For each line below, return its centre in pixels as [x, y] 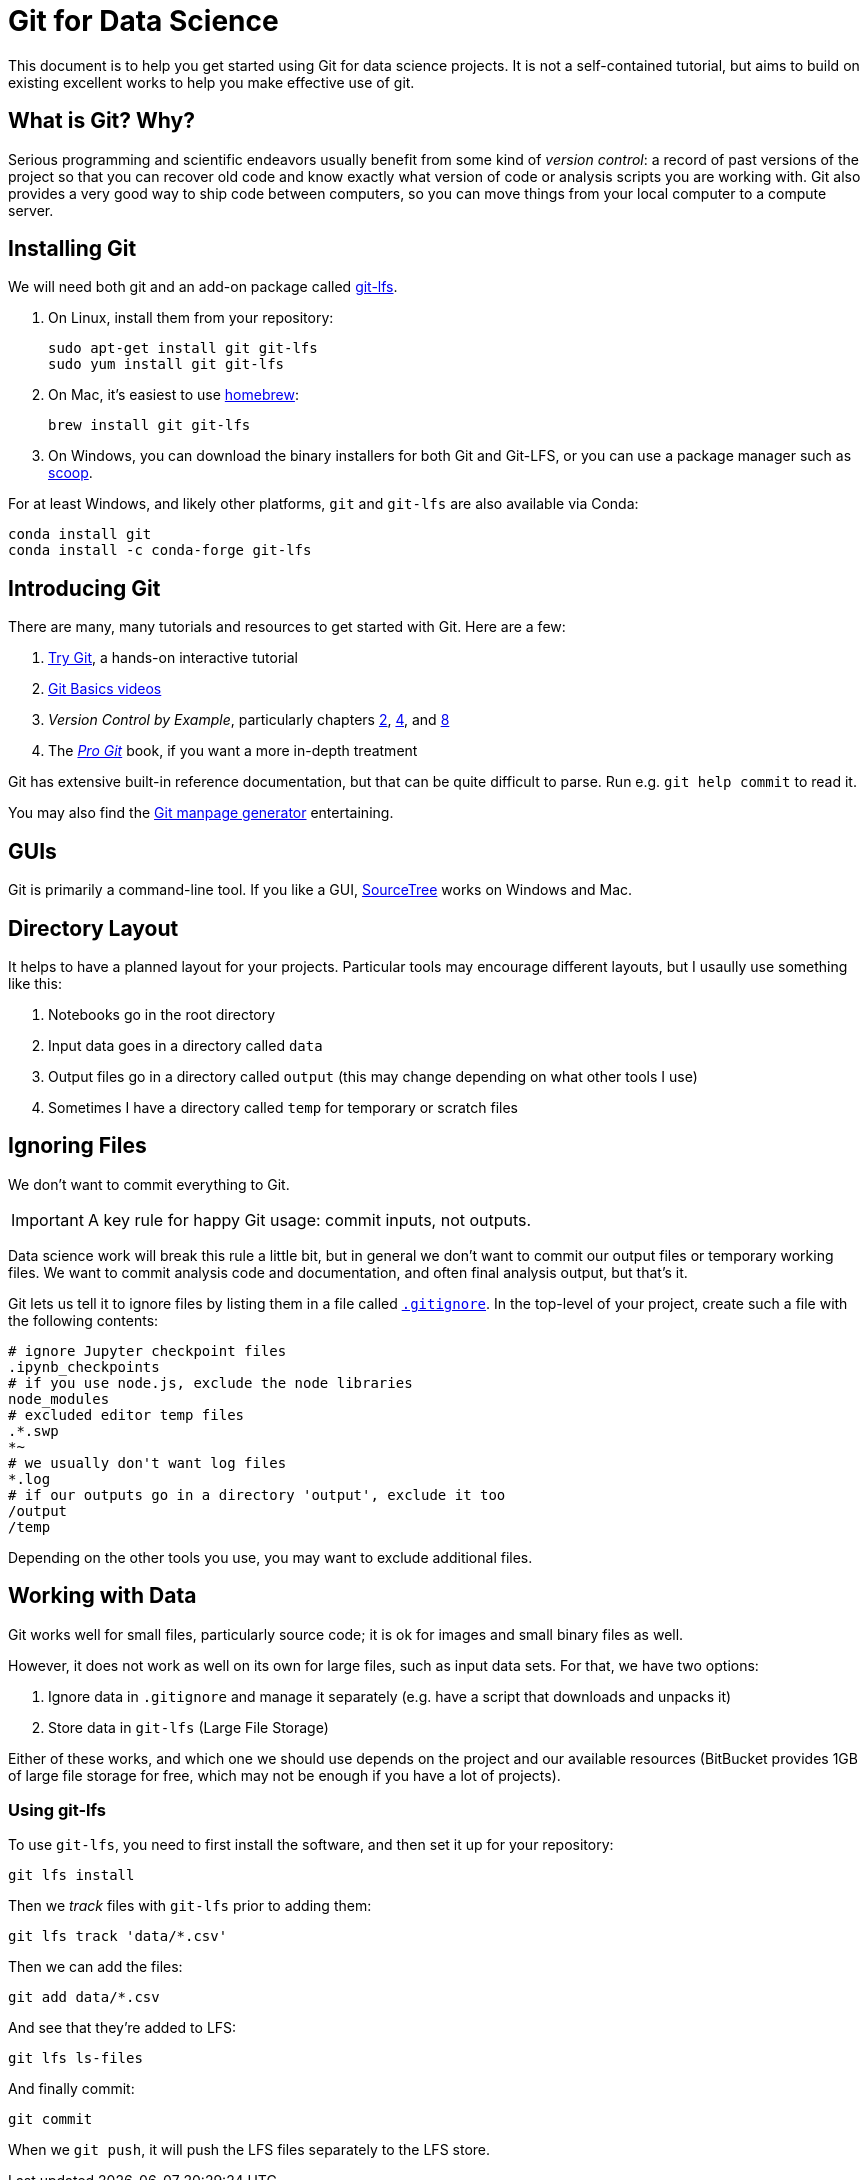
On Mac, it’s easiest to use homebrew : [173, 395]
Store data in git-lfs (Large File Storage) [188, 1727]
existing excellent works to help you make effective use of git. [211, 82]
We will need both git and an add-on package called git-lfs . [203, 287]
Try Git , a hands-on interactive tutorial [173, 658]
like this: [35, 983]
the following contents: [83, 1320]
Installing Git [72, 249]
